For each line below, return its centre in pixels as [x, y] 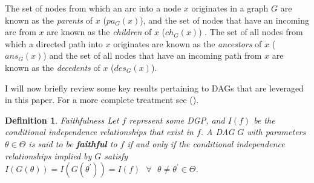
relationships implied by [48, 155]
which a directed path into [54, 43]
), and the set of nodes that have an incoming [225, 20]
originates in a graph [230, 8]
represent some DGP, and [177, 120]
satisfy [116, 155]
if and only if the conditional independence [206, 143]
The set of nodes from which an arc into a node [93, 8]
